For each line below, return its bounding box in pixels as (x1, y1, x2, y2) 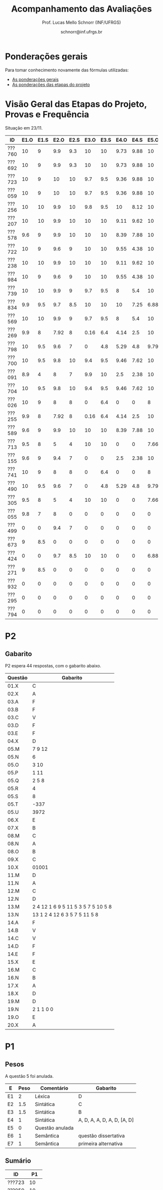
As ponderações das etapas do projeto (12, 82, 90, 87)
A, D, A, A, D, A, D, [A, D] (78, 1116, 134, 1123)
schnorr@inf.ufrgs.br (60, 29, 103, 34)
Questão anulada (34, 1124, 74, 1131)
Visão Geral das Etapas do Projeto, (5, 99, 147, 110)
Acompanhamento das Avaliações (11, 3, 152, 15)
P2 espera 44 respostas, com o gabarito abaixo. (5, 662, 101, 668)
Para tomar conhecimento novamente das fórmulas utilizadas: (5, 67, 129, 73)
